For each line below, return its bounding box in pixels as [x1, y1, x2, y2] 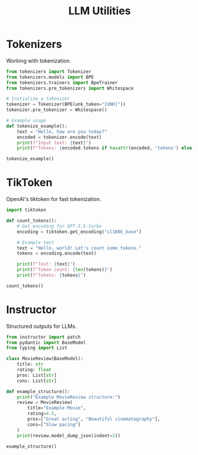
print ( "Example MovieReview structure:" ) [17, 394, 120, 400]
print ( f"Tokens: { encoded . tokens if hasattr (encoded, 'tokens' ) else [17, 145, 193, 151]
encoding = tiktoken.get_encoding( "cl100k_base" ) [17, 228, 142, 235]
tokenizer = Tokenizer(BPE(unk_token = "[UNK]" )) [6, 101, 126, 107]
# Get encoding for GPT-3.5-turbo [17, 223, 102, 229]
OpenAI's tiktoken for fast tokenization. [6, 196, 102, 203]
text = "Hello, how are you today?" [17, 129, 108, 135]
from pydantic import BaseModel [6, 339, 86, 345]
